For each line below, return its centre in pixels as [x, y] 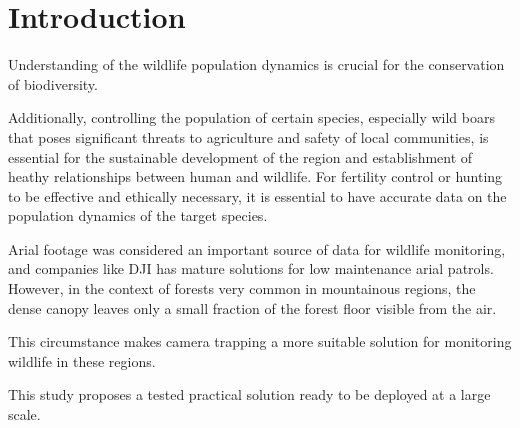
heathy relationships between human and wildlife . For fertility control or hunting [255, 176]
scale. [24, 414]
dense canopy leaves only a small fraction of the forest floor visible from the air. [252, 307]
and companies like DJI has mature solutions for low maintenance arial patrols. [251, 268]
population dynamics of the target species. [138, 215]
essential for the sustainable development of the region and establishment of [240, 156]
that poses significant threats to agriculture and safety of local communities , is [248, 136]
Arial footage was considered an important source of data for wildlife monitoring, [257, 248]
